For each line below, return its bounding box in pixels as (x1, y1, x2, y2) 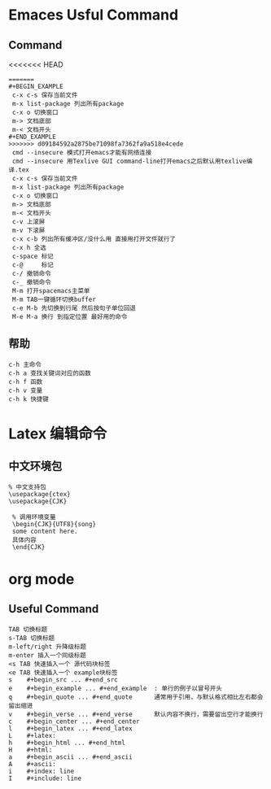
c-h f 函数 (8, 377, 43, 386)
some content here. (11, 527, 79, 535)
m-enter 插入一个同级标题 (8, 651, 87, 660)
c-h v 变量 (8, 386, 43, 394)
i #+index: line (8, 767, 75, 775)
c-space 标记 (11, 252, 55, 260)
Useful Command (8, 602, 99, 616)
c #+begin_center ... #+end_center (8, 717, 140, 726)
